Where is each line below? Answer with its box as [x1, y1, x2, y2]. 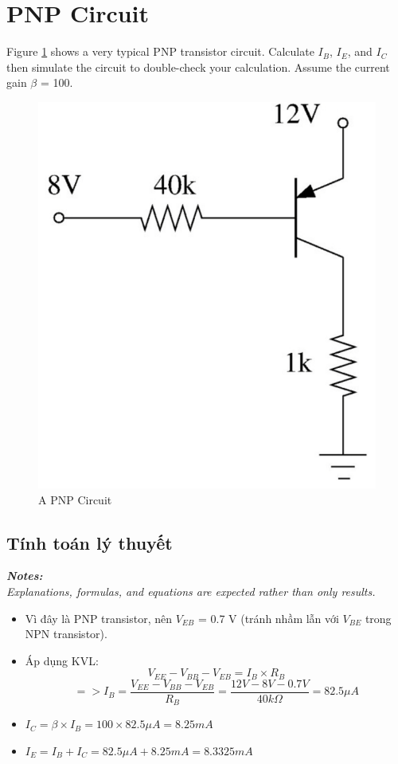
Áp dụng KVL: [25, 652, 99, 668]
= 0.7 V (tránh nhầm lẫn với [197, 609, 339, 626]
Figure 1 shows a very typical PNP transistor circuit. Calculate [6, 43, 314, 60]
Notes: [6, 567, 43, 584]
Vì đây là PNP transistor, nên [25, 609, 172, 626]
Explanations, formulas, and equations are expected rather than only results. [6, 583, 376, 600]
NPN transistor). [25, 625, 107, 642]
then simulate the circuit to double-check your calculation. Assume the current [6, 58, 390, 75]
